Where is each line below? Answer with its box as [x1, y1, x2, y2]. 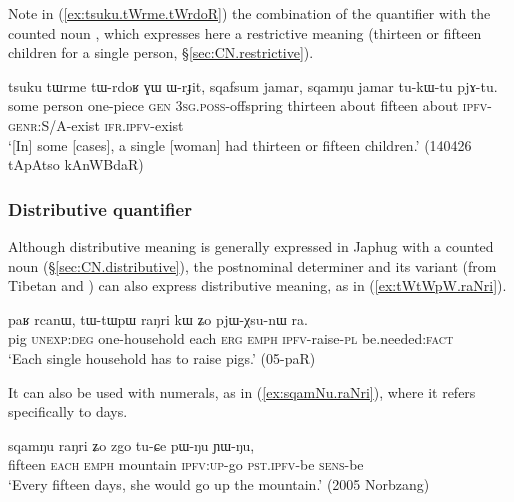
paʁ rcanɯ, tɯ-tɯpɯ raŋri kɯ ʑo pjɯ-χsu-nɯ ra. [8, 308, 308, 329]
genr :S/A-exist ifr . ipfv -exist [8, 114, 184, 135]
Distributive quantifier [8, 196, 192, 221]
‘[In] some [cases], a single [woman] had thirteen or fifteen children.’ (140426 [8, 134, 472, 155]
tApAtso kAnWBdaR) [8, 154, 144, 175]
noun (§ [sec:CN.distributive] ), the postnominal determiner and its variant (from [8, 255, 497, 276]
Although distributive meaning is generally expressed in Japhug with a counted [8, 235, 494, 256]
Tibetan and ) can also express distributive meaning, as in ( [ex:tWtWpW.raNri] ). [8, 275, 507, 296]
